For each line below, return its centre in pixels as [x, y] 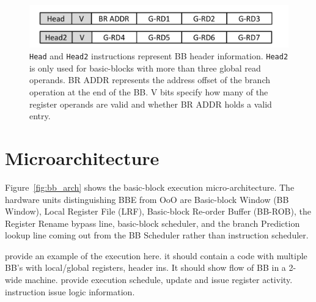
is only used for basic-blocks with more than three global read [145, 68]
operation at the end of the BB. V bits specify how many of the [149, 92]
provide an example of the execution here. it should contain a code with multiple [156, 255]
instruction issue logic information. [70, 291]
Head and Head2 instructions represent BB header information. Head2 [159, 56]
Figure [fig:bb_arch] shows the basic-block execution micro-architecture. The [150, 187]
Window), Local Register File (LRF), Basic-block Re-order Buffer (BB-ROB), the [158, 211]
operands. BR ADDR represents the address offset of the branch [150, 80]
